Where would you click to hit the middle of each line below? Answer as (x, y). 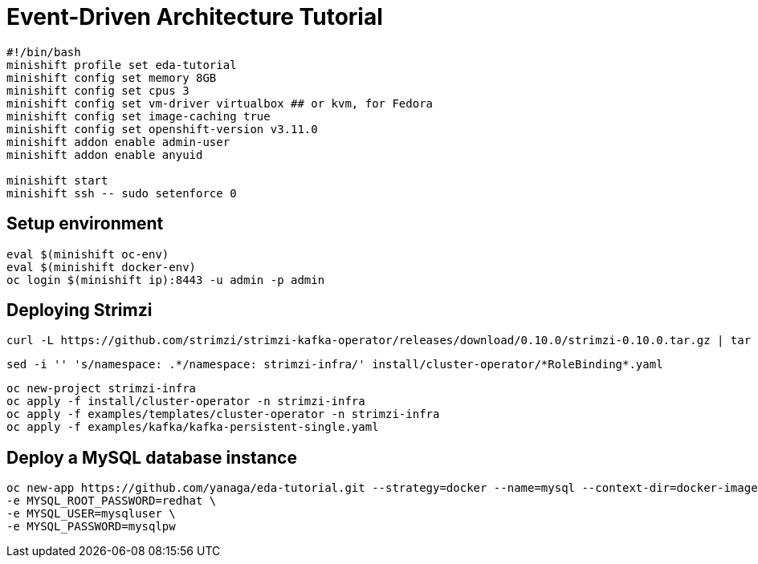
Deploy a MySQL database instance (152, 457)
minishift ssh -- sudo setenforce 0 (122, 193)
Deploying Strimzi (79, 310)
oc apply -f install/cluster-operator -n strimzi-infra (186, 402)
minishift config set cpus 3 (98, 90)
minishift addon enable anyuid (105, 154)
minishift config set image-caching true (139, 116)
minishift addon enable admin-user (118, 142)
